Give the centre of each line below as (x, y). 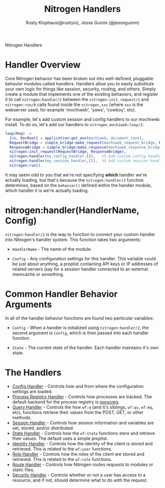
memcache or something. (38, 274)
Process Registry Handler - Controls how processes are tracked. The (82, 397)
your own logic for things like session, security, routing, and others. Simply (81, 89)
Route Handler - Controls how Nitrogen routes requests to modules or (83, 464)
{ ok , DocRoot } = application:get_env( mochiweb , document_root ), (77, 138)
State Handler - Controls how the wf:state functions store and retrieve (83, 433)
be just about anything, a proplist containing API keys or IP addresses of (85, 264)
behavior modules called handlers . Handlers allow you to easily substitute (80, 83)
